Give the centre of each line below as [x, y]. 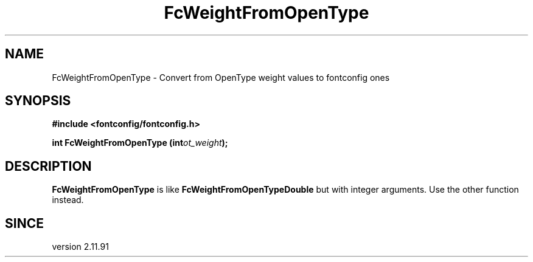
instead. [68, 200]
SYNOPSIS [38, 101]
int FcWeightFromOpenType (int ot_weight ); [140, 143]
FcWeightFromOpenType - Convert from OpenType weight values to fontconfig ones [221, 77]
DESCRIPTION [48, 166]
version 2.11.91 [80, 247]
